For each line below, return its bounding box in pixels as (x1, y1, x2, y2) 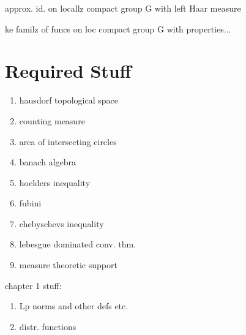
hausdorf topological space (19, 94, 119, 107)
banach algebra (19, 156, 76, 168)
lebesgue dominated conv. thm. (19, 238, 136, 250)
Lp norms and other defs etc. (19, 299, 129, 312)
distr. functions (19, 320, 76, 333)
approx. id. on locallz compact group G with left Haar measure (5, 2, 241, 14)
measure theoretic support (19, 258, 117, 271)
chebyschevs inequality (19, 217, 104, 230)
